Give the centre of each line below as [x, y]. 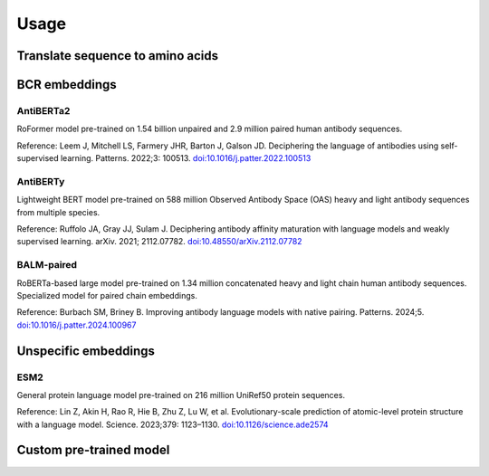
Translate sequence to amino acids [118, 56]
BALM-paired [47, 265]
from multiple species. [58, 212]
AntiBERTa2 [43, 110]
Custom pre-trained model [93, 450]
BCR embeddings [67, 85]
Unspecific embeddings [86, 351]
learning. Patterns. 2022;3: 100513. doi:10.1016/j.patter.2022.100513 [186, 158]
